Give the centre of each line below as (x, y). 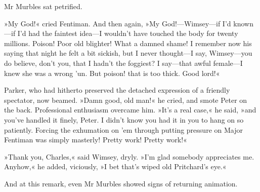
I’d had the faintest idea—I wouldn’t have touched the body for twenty (128, 33)
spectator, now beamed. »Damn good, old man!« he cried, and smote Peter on (126, 100)
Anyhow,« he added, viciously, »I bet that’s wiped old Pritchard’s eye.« (115, 166)
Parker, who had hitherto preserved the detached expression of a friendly (117, 90)
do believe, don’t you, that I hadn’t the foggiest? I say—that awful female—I (123, 63)
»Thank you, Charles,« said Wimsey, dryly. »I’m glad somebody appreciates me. (129, 156)
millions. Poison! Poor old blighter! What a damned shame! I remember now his (128, 43)
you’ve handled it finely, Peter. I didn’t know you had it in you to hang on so (124, 119)
